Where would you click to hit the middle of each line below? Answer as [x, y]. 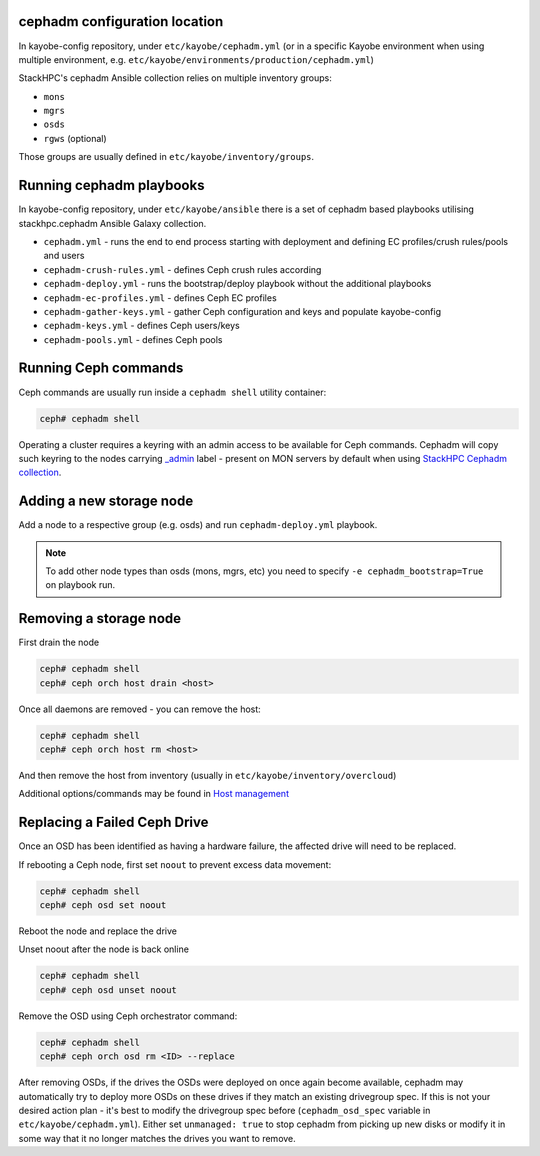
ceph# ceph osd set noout [103, 905]
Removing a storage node [100, 618]
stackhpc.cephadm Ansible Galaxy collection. [112, 223]
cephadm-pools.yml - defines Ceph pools [133, 339]
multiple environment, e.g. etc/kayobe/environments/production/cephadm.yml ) [196, 59]
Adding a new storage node [106, 501]
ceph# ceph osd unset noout [108, 989]
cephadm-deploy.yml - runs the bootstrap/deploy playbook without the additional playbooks [237, 284]
